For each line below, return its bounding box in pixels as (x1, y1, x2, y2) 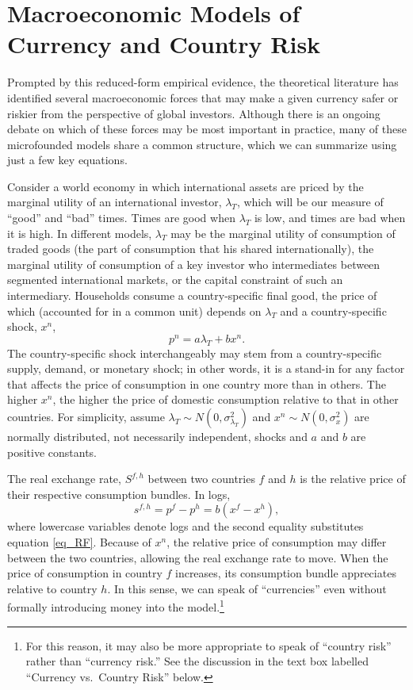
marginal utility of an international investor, (7, 194, 222, 210)
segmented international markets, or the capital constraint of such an (7, 271, 343, 288)
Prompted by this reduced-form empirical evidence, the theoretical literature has (7, 74, 399, 90)
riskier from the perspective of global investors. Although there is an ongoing (7, 105, 380, 121)
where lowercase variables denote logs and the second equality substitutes (7, 518, 364, 535)
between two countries (147, 470, 255, 487)
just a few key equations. (7, 151, 128, 168)
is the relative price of (300, 470, 406, 487)
